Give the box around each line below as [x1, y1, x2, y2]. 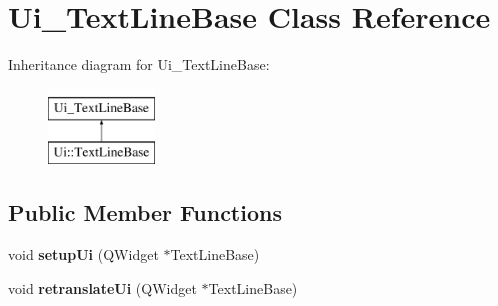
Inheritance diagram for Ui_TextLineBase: [8, 54, 270, 75]
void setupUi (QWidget [8, 244, 159, 265]
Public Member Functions [8, 197, 282, 228]
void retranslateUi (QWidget [8, 277, 197, 298]
